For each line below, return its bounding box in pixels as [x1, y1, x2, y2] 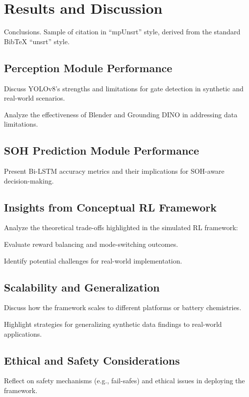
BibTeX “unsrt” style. [4, 36, 70, 46]
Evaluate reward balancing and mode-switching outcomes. [4, 239, 178, 249]
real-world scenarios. [4, 93, 65, 103]
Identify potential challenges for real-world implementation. [4, 255, 182, 265]
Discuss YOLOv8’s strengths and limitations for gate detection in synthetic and [4, 83, 244, 93]
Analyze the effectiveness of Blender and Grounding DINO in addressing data [4, 109, 238, 119]
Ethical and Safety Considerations [4, 352, 180, 368]
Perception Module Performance [4, 60, 173, 75]
